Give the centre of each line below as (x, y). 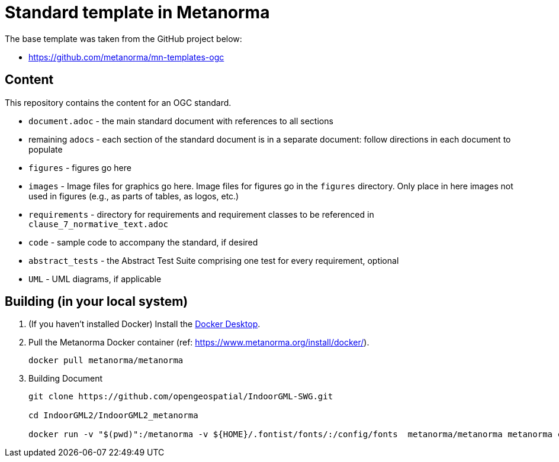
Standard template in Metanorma (137, 12)
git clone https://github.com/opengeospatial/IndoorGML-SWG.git (181, 397)
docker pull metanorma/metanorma (106, 361)
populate (46, 149)
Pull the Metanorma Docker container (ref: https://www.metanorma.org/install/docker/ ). (199, 343)
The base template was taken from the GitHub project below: (123, 38)
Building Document (66, 379)
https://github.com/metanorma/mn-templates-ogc (126, 57)
